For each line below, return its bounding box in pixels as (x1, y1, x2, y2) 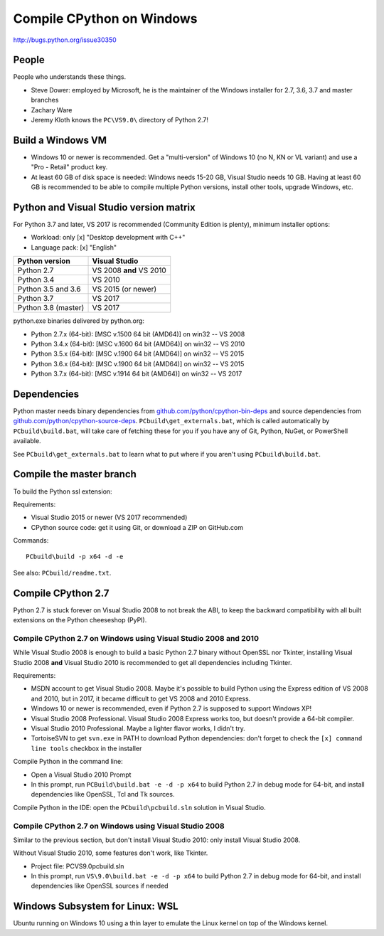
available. (13, 437, 42, 445)
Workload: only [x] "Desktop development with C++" (31, 233, 186, 242)
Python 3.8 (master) (17, 303, 85, 313)
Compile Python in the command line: (13, 757, 124, 766)
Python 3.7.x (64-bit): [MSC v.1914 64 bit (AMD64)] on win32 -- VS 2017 (31, 370, 242, 378)
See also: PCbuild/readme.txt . (13, 568, 112, 577)
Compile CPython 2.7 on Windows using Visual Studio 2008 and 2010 (13, 633, 260, 643)
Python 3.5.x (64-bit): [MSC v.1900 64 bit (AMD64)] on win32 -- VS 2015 (31, 349, 245, 358)
